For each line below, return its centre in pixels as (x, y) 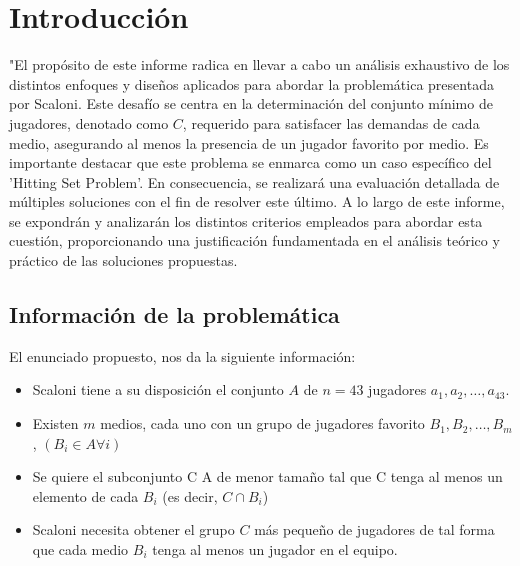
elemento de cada (85, 495)
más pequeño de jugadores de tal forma (374, 529)
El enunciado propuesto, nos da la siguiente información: (182, 355)
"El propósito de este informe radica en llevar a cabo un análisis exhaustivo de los (259, 64)
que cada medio (80, 549)
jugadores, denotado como (89, 122)
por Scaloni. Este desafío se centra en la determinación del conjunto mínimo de (251, 103)
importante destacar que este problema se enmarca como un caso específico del (250, 162)
